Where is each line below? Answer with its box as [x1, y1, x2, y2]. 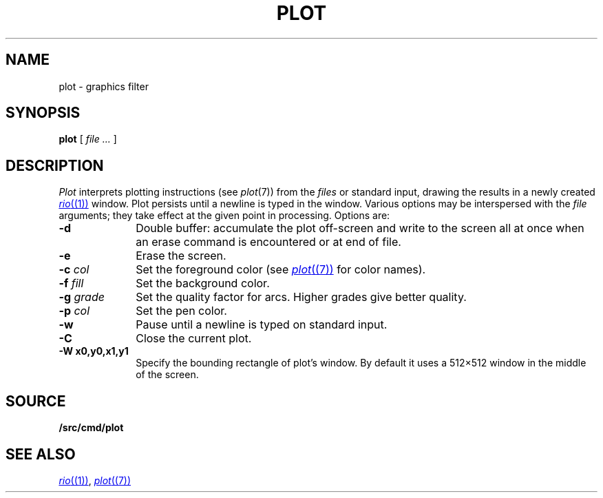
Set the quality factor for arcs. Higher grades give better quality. [136, 290, 467, 304]
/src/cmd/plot [59, 422, 124, 434]
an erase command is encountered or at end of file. [136, 235, 401, 249]
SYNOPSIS [6, 104, 81, 122]
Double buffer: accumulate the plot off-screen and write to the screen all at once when [136, 221, 584, 236]
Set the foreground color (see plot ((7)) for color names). [136, 262, 426, 277]
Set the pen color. [136, 304, 227, 318]
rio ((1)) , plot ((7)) [59, 474, 131, 486]
